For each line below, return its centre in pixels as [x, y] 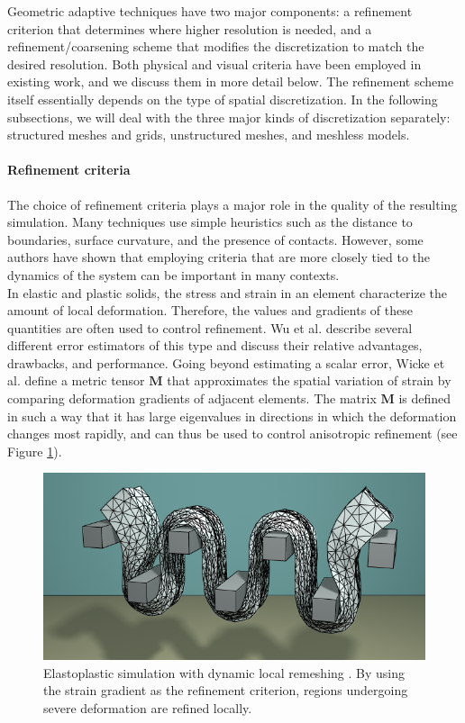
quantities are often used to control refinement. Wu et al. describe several [210, 327]
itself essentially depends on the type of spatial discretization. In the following [223, 99]
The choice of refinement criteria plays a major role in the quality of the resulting [232, 204]
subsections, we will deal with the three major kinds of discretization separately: [229, 117]
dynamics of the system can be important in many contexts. [173, 274]
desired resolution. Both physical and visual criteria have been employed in [214, 63]
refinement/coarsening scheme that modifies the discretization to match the [216, 46]
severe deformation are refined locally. [148, 708]
